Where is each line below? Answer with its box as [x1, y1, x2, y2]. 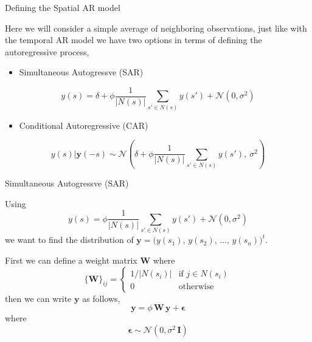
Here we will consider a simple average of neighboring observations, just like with [5, 21, 307, 34]
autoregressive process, [5, 45, 89, 58]
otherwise [178, 282, 214, 291]
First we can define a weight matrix [5, 253, 137, 266]
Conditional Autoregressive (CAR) [19, 118, 148, 131]
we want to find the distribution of [5, 233, 134, 246]
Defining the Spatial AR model [5, 1, 120, 13]
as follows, [82, 292, 120, 304]
